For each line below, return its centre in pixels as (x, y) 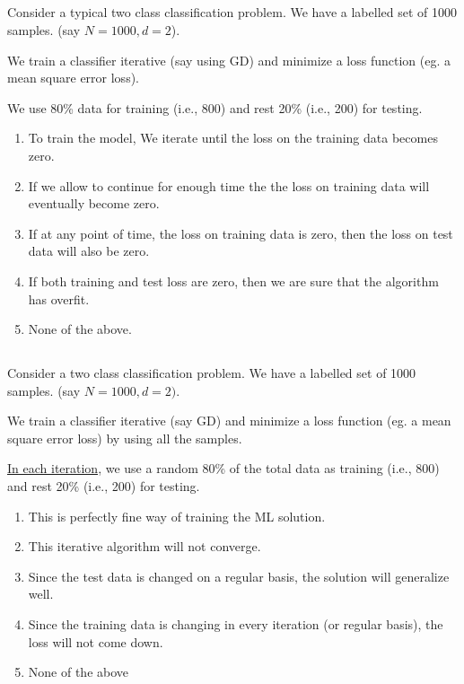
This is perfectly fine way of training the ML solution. (177, 516)
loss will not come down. (96, 641)
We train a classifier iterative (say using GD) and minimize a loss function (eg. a (229, 60)
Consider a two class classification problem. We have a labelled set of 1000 (212, 373)
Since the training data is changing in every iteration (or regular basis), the (236, 624)
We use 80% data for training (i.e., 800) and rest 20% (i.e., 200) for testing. (215, 107)
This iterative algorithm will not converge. (144, 546)
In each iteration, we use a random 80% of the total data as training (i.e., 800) (223, 468)
